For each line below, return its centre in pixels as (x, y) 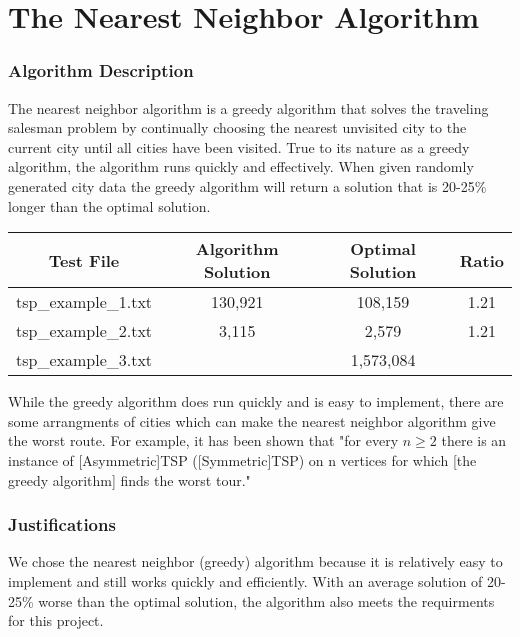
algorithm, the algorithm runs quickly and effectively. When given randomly (241, 166)
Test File (84, 260)
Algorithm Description (101, 70)
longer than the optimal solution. (109, 205)
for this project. (56, 620)
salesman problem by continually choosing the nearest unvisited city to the (237, 127)
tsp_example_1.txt (84, 302)
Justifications (62, 524)
